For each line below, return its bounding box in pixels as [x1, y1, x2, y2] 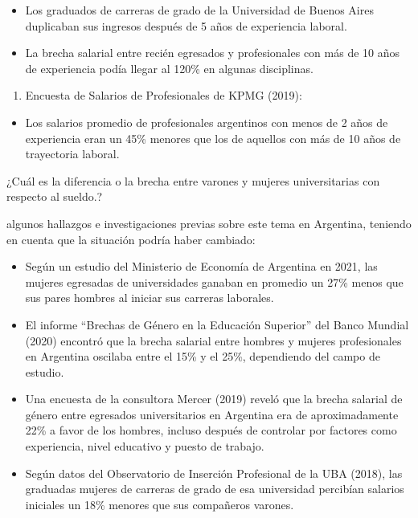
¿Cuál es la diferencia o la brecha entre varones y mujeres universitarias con [6, 172, 380, 189]
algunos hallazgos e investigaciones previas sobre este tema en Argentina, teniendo [6, 214, 412, 231]
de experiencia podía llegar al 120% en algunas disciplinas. [25, 59, 313, 76]
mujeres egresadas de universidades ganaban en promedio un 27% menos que [25, 273, 404, 290]
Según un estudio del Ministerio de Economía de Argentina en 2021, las [25, 258, 378, 275]
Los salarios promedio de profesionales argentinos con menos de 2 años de [25, 113, 388, 130]
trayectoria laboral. [25, 145, 120, 162]
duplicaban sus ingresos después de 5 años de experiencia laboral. [25, 17, 347, 34]
